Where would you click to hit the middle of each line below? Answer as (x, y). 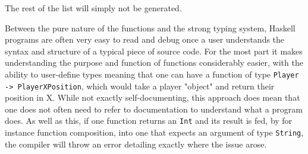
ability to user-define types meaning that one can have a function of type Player (152, 74)
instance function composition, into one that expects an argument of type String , (154, 132)
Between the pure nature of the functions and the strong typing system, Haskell (150, 28)
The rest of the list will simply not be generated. (93, 8)
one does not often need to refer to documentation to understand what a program (154, 109)
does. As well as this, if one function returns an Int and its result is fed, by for (149, 121)
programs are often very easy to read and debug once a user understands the (145, 39)
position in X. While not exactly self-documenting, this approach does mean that (153, 97)
